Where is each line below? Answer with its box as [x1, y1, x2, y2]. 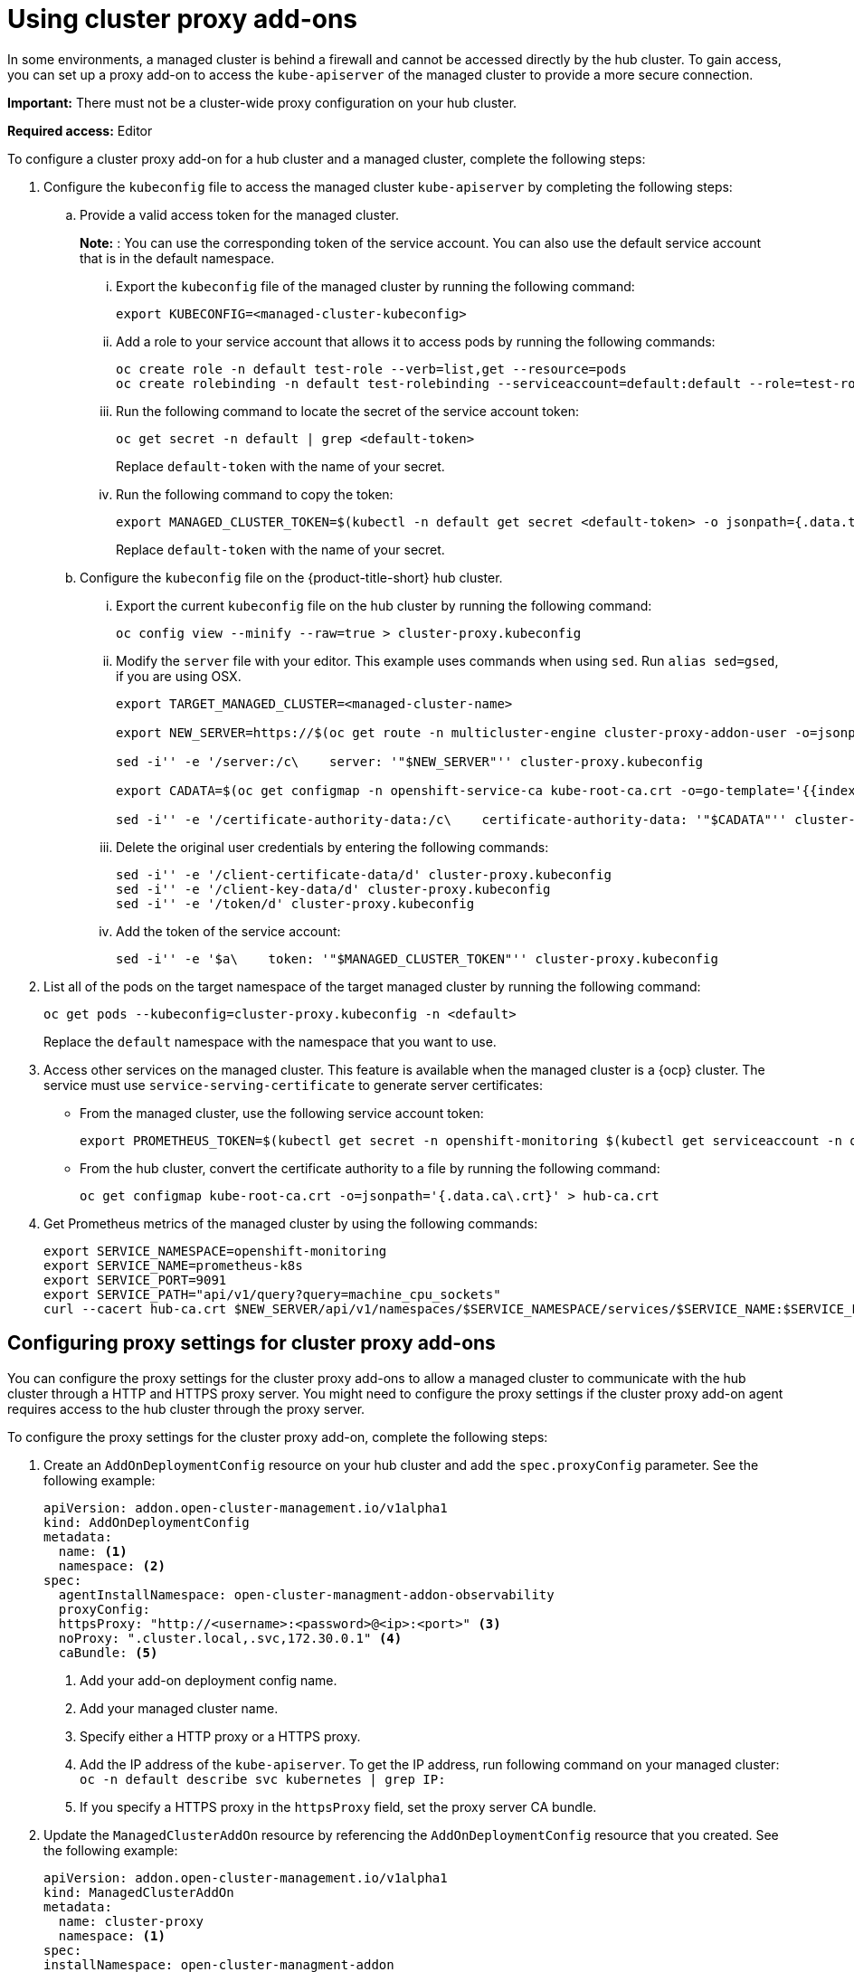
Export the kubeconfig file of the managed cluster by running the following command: [116, 278, 635, 294]
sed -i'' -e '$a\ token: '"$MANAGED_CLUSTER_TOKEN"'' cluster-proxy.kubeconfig [116, 951, 718, 966]
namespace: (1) [58, 1928, 166, 1943]
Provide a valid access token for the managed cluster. [80, 206, 400, 223]
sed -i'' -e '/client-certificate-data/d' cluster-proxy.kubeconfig [116, 867, 612, 882]
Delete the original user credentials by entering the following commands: [116, 839, 549, 855]
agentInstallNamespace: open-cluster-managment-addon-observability [58, 1587, 555, 1602]
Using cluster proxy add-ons [7, 4, 358, 34]
